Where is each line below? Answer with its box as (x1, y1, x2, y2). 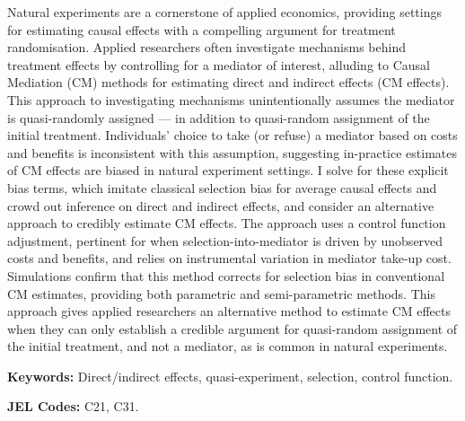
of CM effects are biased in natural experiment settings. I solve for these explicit (7, 161, 449, 180)
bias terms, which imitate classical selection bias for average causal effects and (7, 178, 437, 197)
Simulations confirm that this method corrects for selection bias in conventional (7, 266, 445, 285)
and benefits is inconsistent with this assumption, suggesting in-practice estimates (7, 143, 457, 162)
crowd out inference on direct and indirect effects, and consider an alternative (7, 196, 434, 215)
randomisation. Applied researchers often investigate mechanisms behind (7, 38, 406, 57)
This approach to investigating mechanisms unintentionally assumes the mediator (7, 90, 455, 109)
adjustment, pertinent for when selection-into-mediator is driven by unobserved (7, 231, 443, 250)
